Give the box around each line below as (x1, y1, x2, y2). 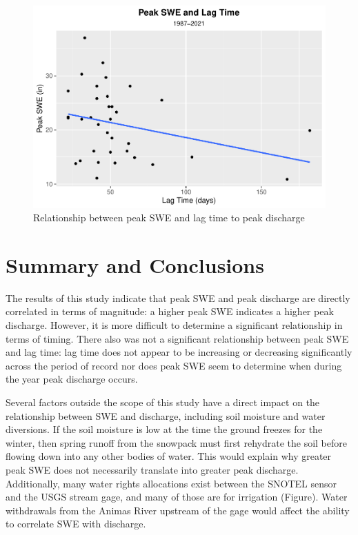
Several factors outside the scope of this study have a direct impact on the (6, 395, 320, 409)
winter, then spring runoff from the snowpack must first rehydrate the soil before (6, 435, 347, 450)
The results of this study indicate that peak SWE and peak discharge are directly (6, 290, 350, 305)
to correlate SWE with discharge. (6, 516, 146, 531)
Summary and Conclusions (6, 250, 264, 279)
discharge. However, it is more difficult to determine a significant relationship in (6, 318, 343, 332)
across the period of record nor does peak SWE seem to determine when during (6, 358, 342, 372)
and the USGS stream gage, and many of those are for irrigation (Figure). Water (6, 489, 348, 504)
